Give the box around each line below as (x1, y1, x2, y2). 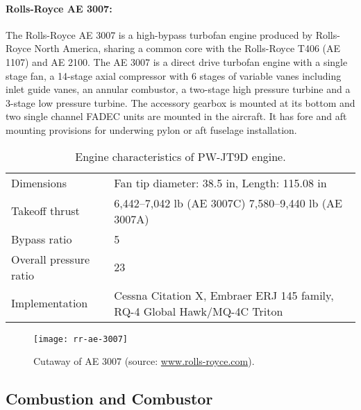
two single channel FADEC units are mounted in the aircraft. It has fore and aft (6, 109, 347, 123)
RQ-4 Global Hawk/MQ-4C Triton (114, 302, 283, 319)
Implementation (11, 295, 88, 311)
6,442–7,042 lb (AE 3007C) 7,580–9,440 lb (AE (114, 194, 342, 211)
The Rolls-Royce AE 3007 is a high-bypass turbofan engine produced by (6, 27, 312, 42)
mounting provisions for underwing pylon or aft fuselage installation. (6, 122, 297, 137)
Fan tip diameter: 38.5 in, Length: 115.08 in (114, 174, 327, 191)
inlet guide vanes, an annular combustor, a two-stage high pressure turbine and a (6, 82, 351, 96)
